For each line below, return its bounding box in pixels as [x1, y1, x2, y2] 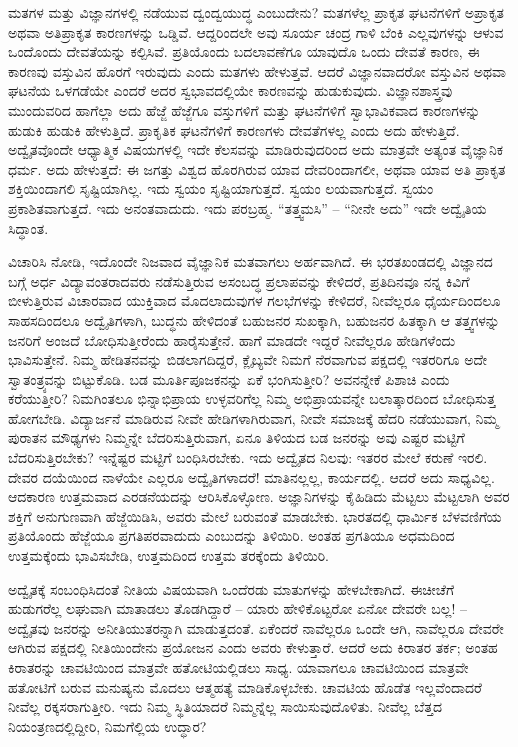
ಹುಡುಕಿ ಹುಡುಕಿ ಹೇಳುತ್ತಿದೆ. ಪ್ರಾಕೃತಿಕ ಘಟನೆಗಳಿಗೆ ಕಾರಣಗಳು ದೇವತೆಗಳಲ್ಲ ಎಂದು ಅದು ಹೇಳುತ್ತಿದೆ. [8, 119, 460, 140]
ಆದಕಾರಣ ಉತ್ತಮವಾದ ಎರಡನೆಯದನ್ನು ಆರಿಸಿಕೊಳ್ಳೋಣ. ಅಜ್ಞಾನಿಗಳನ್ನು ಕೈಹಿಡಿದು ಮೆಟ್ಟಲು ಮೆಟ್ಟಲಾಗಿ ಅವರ [8, 486, 510, 507]
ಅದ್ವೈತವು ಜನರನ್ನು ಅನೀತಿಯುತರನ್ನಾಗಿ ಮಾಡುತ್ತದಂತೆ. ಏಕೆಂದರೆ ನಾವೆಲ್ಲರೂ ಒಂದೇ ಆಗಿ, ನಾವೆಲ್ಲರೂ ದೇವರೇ [8, 617, 504, 638]
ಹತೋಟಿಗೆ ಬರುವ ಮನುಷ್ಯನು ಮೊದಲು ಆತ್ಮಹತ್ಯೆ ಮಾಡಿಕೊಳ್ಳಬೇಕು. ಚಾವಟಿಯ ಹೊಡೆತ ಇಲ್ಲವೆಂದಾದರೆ [8, 676, 482, 697]
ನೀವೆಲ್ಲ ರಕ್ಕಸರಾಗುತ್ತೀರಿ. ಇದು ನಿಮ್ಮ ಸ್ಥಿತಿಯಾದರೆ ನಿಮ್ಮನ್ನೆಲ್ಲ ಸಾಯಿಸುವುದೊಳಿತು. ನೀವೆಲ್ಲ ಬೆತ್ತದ [8, 696, 443, 717]
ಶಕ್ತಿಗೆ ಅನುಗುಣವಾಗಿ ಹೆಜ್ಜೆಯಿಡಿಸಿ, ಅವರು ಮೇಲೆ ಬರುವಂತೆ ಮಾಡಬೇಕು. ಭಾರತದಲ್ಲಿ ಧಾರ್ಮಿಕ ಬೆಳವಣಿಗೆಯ [8, 505, 502, 526]
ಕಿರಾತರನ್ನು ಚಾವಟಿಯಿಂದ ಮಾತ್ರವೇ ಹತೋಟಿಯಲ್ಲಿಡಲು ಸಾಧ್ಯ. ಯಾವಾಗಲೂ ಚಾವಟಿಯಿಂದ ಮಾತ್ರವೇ [8, 657, 469, 677]
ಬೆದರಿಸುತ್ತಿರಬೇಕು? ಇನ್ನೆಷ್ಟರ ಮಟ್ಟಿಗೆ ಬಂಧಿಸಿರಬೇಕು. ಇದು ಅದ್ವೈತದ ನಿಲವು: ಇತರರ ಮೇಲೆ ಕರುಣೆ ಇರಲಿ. [8, 447, 488, 468]
